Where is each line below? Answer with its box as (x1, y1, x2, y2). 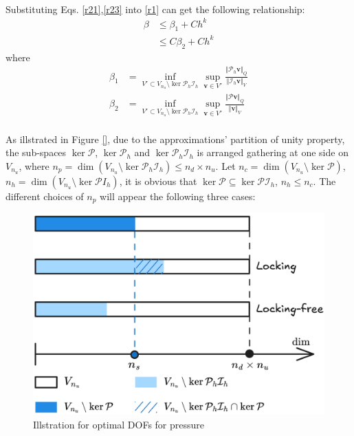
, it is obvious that (119, 173, 197, 188)
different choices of (5, 188, 84, 203)
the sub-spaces (5, 145, 67, 160)
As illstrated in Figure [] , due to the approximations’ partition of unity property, (5, 131, 345, 146)
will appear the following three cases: (100, 188, 256, 203)
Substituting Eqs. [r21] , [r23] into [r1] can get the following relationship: (5, 1, 305, 16)
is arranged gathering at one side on (197, 145, 349, 160)
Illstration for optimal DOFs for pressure (33, 417, 205, 432)
